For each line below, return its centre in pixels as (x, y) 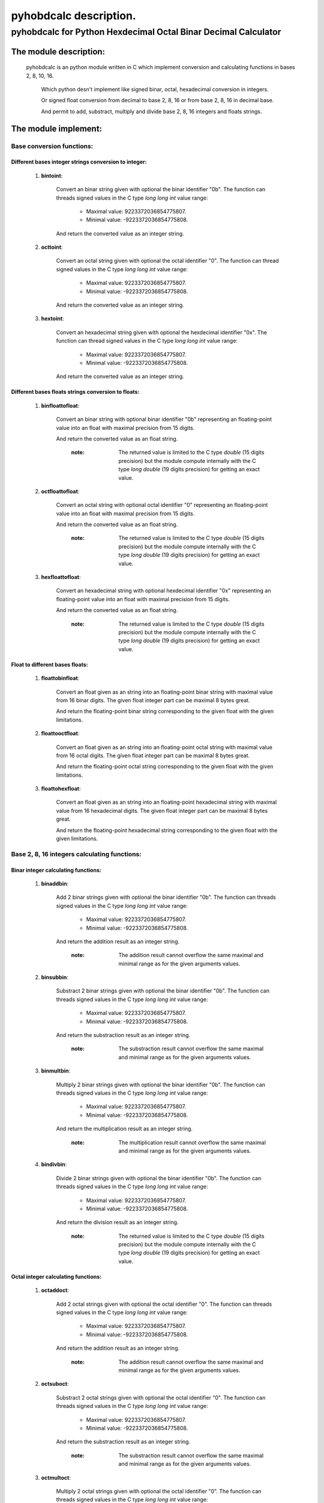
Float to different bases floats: (49, 664)
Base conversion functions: (52, 146)
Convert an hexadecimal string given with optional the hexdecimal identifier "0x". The (161, 332)
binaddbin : (55, 883)
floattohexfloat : (61, 789)
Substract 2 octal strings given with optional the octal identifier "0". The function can (161, 1397)
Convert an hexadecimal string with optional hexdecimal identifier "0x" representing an (163, 591)
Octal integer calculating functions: (56, 1276)
